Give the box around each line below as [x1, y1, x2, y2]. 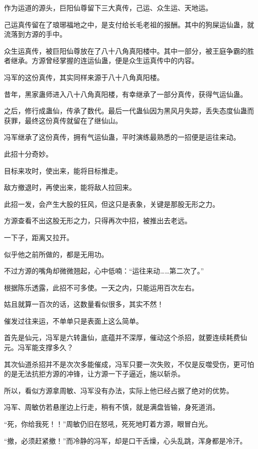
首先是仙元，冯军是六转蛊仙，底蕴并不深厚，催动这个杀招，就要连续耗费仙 [4, 332, 247, 343]
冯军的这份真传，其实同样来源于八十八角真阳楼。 [4, 72, 164, 82]
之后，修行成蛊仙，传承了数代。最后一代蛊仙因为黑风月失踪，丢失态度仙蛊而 [4, 105, 254, 116]
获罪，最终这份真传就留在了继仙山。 [4, 115, 122, 125]
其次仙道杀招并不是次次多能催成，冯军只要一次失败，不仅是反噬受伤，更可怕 [4, 359, 254, 369]
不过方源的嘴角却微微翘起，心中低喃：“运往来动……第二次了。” [4, 266, 204, 276]
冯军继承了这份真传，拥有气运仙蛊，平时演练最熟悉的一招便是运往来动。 [4, 132, 240, 142]
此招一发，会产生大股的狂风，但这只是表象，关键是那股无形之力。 [4, 198, 219, 209]
